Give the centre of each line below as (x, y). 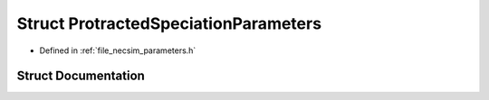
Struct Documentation (81, 76)
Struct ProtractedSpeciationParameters (169, 23)
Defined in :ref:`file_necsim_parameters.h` (118, 50)
